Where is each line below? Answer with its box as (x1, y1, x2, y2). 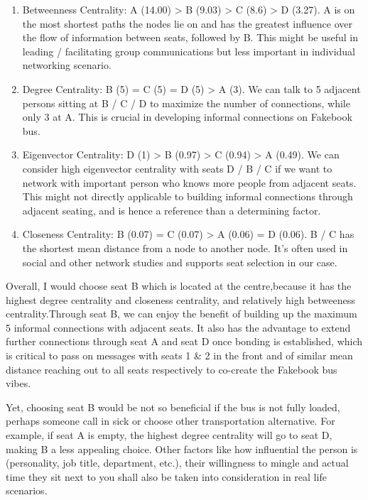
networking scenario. (22, 58, 112, 72)
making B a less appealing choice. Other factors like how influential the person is (6, 441, 358, 456)
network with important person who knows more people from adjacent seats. (22, 175, 357, 190)
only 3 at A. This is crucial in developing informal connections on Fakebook (22, 109, 352, 124)
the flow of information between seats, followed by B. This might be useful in (22, 30, 359, 45)
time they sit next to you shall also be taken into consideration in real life (6, 469, 327, 484)
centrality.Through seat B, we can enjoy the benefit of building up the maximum (6, 306, 357, 321)
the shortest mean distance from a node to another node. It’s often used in (22, 240, 348, 255)
